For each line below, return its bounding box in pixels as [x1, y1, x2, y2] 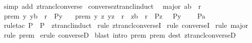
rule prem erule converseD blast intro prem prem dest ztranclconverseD [3, 29, 236, 40]
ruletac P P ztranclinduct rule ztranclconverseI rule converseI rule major [3, 20, 249, 30]
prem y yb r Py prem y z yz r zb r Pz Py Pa [3, 10, 205, 21]
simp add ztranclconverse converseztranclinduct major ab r [3, 1, 201, 11]
